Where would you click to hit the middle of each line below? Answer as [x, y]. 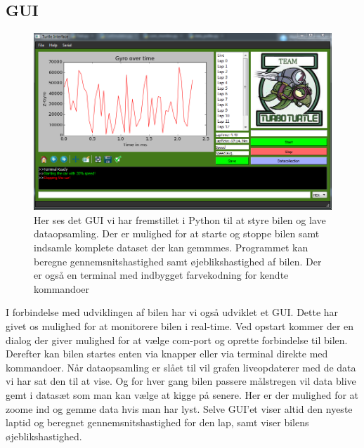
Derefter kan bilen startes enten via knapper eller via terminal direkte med [167, 354]
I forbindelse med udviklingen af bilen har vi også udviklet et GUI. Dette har [172, 312]
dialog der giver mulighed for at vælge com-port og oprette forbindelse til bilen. [177, 340]
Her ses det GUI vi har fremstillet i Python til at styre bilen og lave [180, 219]
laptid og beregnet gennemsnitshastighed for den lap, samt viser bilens [157, 422]
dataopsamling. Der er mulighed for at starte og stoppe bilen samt [177, 233]
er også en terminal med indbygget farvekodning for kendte [161, 275]
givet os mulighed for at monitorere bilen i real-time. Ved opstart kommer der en [180, 326]
